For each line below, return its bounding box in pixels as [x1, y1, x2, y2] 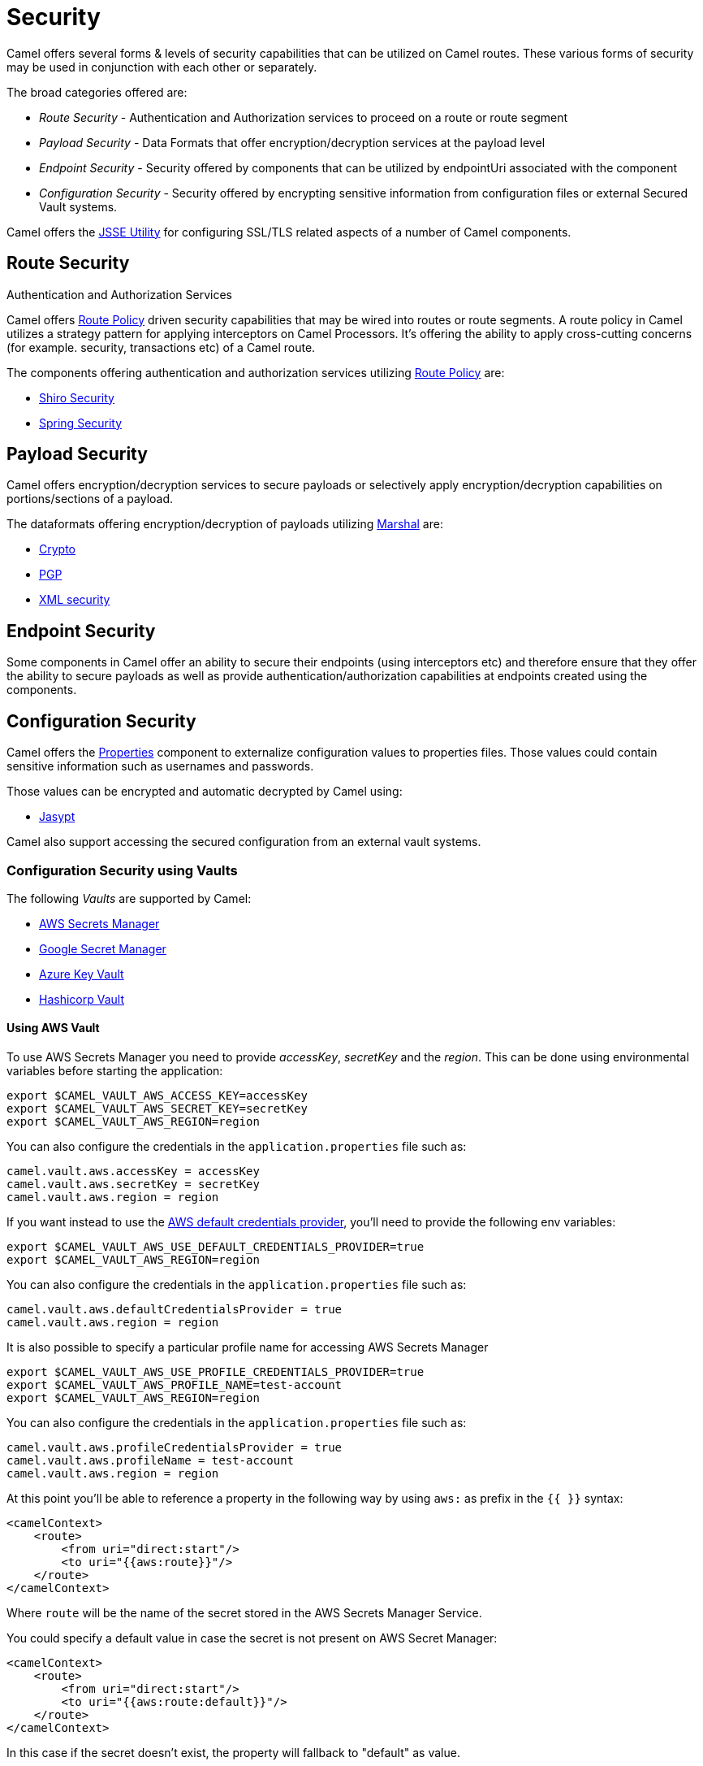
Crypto [39, 542, 75, 557]
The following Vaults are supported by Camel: [6, 891, 252, 905]
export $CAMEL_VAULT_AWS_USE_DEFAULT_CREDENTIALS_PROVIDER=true [6, 1240, 425, 1254]
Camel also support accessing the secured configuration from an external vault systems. [6, 835, 481, 849]
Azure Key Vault [39, 966, 124, 981]
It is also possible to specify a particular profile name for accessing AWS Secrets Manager [6, 1340, 489, 1355]
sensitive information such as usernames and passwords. [6, 759, 314, 774]
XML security [39, 592, 110, 607]
